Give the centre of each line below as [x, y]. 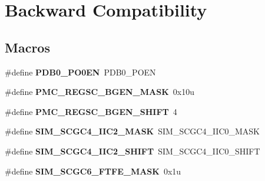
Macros [27, 47]
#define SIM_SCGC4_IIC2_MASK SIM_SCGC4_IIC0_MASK [132, 131]
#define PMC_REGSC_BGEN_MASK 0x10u [100, 92]
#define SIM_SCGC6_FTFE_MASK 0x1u [93, 171]
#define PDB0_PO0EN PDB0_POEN [80, 72]
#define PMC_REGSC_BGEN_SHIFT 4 [91, 111]
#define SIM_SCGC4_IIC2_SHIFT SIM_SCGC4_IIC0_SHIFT [132, 151]
